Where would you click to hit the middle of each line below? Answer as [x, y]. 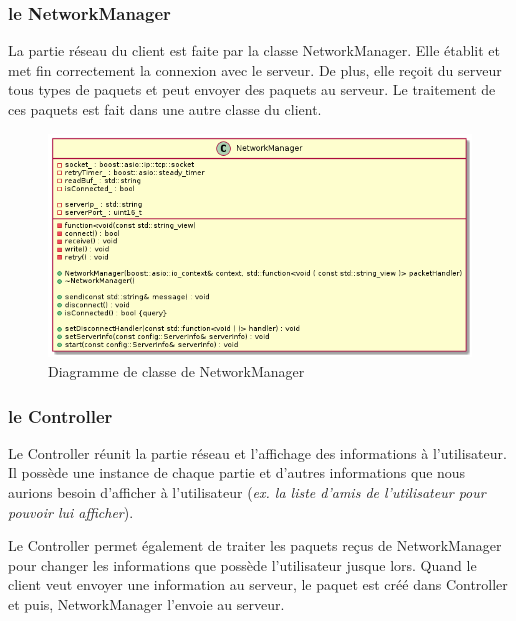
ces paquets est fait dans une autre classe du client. [165, 109]
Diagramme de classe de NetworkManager [176, 371]
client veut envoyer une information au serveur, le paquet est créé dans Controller [258, 584]
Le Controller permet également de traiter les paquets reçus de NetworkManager [255, 545]
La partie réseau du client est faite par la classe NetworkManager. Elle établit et [254, 50]
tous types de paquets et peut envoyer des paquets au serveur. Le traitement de [252, 89]
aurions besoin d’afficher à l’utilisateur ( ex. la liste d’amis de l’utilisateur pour [247, 492]
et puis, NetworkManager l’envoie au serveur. [146, 604]
